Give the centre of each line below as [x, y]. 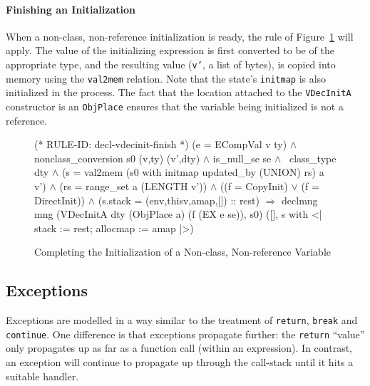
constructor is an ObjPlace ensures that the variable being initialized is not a [175, 106]
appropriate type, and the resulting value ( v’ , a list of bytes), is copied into [171, 64]
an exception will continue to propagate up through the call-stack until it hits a [180, 362]
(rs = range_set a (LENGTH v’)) [133, 186]
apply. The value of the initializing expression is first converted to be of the [170, 50]
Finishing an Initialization [71, 9]
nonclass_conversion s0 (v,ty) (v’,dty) [117, 158]
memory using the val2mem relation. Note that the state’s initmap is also [166, 78]
